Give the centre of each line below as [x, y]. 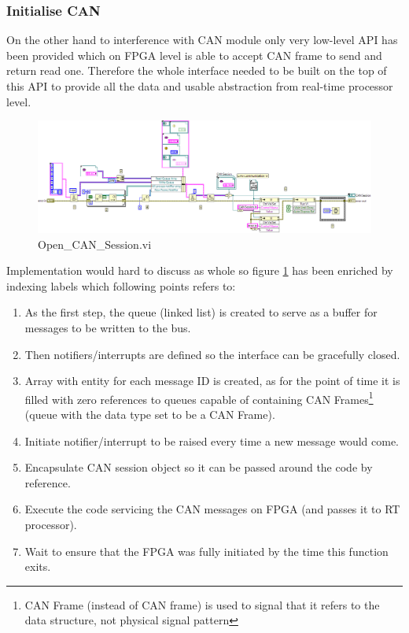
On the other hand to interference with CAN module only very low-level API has [202, 40]
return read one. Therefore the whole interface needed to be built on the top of [197, 70]
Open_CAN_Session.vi [95, 244]
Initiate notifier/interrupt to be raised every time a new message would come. [212, 441]
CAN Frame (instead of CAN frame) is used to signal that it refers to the [202, 604]
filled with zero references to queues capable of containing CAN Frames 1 [199, 398]
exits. [38, 566]
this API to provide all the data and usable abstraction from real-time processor [200, 86]
